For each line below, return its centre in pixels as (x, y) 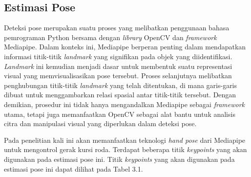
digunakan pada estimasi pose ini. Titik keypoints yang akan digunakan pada (119, 159)
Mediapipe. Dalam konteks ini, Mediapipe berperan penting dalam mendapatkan (125, 47)
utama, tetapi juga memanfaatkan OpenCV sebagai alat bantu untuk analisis (120, 114)
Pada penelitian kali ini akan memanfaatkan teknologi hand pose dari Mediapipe (125, 140)
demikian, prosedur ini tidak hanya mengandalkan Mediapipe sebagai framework (124, 104)
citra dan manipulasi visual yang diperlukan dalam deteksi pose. (100, 123)
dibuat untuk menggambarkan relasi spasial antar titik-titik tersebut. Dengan (120, 95)
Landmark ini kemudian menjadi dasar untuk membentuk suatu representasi (118, 66)
